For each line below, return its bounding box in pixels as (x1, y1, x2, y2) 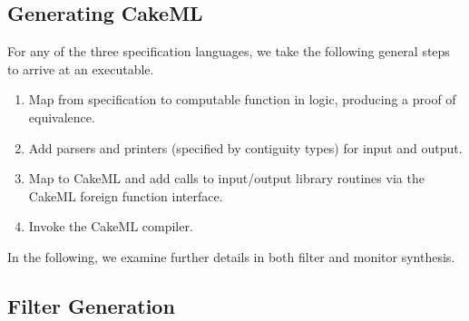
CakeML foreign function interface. (28, 186, 223, 205)
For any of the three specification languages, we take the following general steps (7, 42, 450, 61)
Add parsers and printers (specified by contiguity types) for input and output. (28, 138, 463, 157)
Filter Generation (7, 291, 175, 319)
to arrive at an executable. (7, 59, 154, 78)
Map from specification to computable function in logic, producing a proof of (28, 90, 456, 109)
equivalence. (28, 107, 95, 126)
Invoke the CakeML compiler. (28, 217, 193, 236)
